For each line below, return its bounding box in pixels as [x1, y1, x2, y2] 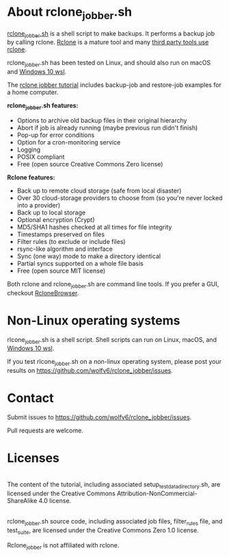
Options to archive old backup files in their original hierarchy [16, 116, 187, 124]
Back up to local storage [16, 208, 86, 216]
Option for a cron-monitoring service [16, 138, 121, 146]
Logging [16, 145, 41, 153]
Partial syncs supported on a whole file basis [16, 259, 144, 267]
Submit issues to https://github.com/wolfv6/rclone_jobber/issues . [7, 413, 192, 421]
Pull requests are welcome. [7, 426, 83, 435]
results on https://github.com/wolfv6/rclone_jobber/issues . [7, 367, 173, 375]
